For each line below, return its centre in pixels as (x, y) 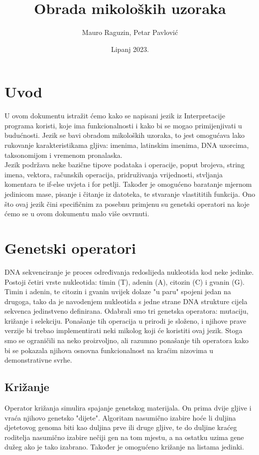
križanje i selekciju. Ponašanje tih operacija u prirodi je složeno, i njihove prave (126, 320)
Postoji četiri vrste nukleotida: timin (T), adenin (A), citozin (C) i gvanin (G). (125, 281)
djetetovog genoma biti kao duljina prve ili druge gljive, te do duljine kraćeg (121, 427)
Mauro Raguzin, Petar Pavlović (130, 32)
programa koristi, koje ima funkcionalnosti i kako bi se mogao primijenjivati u (123, 125)
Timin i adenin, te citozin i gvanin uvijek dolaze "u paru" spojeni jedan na (118, 291)
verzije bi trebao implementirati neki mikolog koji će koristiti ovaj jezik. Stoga (124, 330)
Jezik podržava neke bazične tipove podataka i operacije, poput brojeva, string (125, 165)
